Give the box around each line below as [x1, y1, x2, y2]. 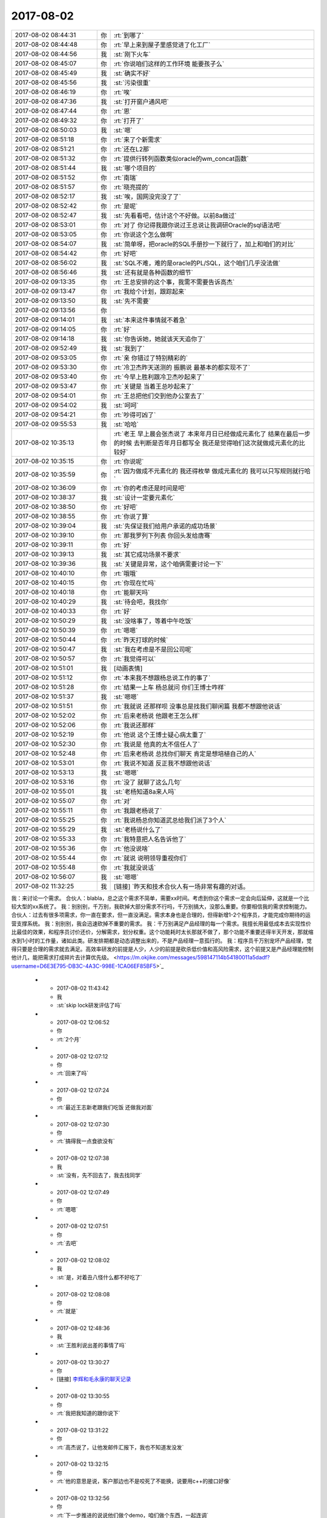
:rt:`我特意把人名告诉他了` [113, 835, 187, 843]
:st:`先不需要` [113, 296, 151, 305]
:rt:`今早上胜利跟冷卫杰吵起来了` [113, 372, 205, 381]
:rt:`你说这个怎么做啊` [113, 230, 174, 239]
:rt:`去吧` [56, 1239, 78, 1247]
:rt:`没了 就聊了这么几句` [113, 778, 182, 786]
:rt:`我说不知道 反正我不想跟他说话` [113, 759, 213, 768]
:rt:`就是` [56, 1307, 78, 1315]
